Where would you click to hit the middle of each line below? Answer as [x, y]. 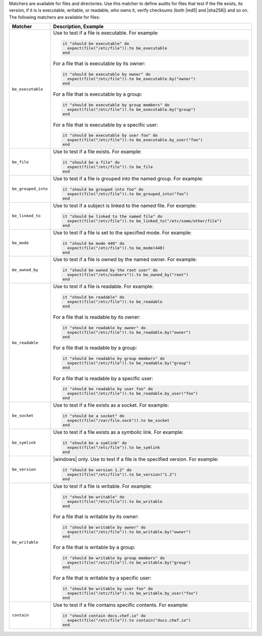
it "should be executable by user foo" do [110, 135]
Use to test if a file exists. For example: [97, 152]
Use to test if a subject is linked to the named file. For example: [125, 206]
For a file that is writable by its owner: [96, 516]
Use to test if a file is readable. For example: [103, 287]
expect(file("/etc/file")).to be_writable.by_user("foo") [133, 593]
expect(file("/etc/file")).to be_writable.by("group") [129, 563]
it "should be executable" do [96, 44]
